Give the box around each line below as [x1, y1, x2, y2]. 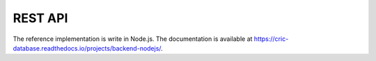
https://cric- [253, 35, 289, 43]
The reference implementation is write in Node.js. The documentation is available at [13, 35, 253, 43]
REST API [13, 10, 68, 26]
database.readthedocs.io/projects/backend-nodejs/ [13, 44, 162, 52]
